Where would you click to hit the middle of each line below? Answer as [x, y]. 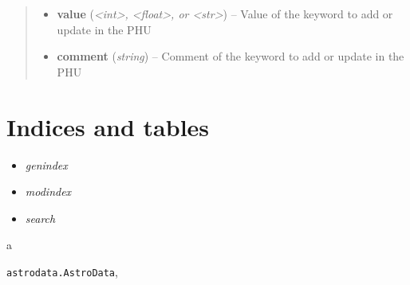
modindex [48, 191]
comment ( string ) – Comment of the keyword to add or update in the [231, 56]
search [40, 218]
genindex [46, 164]
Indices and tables [108, 126]
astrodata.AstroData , [62, 271]
